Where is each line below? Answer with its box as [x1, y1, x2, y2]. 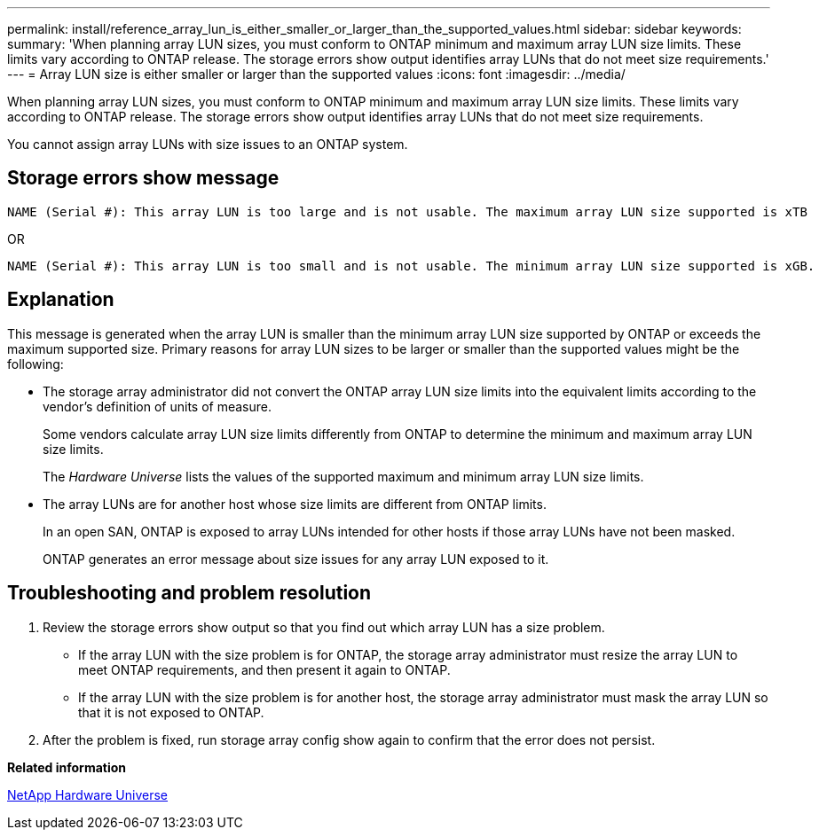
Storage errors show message [7, 167, 280, 190]
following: [7, 356, 64, 372]
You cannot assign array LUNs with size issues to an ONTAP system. [7, 137, 408, 152]
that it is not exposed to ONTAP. [78, 704, 264, 720]
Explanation [7, 288, 114, 311]
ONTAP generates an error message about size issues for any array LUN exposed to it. [43, 551, 549, 567]
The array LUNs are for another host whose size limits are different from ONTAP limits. [43, 496, 547, 512]
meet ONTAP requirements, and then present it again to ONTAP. [78, 661, 451, 677]
